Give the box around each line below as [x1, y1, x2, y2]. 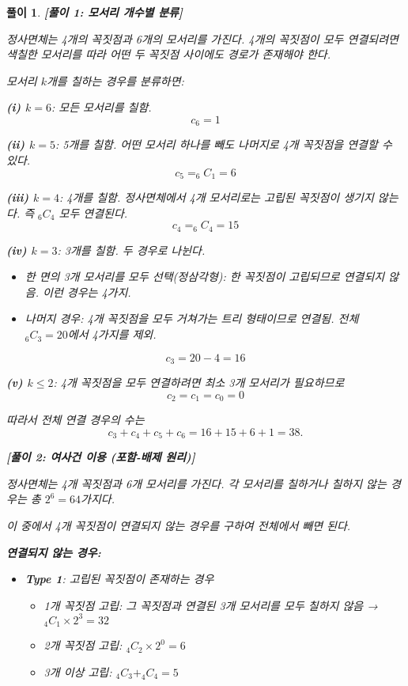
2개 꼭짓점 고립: [43, 637, 123, 654]
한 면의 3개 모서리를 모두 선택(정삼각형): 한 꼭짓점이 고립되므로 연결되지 [25, 268, 385, 285]
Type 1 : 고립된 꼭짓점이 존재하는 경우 [25, 570, 214, 587]
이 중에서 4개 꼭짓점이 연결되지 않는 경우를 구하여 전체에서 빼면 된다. [6, 517, 351, 533]
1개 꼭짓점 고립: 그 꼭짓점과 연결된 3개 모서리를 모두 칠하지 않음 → [43, 597, 378, 613]
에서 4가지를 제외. [67, 326, 157, 343]
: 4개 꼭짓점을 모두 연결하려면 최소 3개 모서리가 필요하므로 [53, 374, 345, 391]
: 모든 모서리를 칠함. [51, 99, 152, 116]
